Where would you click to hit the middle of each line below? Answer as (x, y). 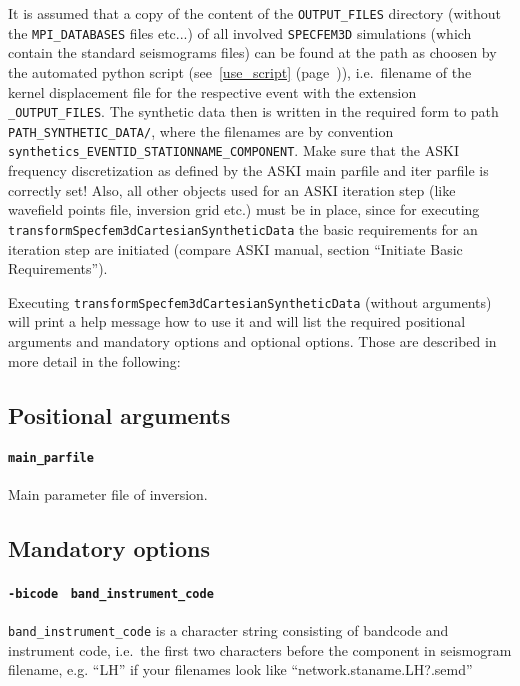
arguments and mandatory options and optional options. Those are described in (252, 340)
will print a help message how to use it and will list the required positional (237, 321)
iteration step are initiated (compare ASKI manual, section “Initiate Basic (235, 248)
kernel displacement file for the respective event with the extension (212, 91)
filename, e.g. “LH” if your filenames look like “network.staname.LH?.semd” (240, 669)
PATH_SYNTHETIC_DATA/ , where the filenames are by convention (201, 130)
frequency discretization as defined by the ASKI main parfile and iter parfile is (248, 170)
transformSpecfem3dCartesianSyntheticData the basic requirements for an (243, 228)
